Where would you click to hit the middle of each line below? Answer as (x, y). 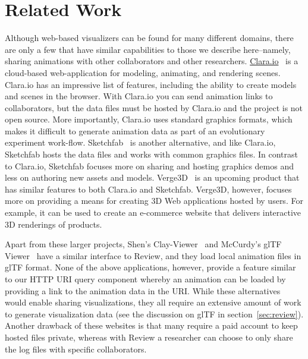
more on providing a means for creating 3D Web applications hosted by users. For (154, 201)
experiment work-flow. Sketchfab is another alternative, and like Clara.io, (140, 142)
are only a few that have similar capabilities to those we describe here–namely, (148, 49)
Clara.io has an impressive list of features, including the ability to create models (151, 84)
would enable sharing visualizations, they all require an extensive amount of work (153, 302)
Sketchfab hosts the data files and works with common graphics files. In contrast (151, 154)
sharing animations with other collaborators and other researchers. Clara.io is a (152, 61)
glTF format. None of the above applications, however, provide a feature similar (150, 267)
